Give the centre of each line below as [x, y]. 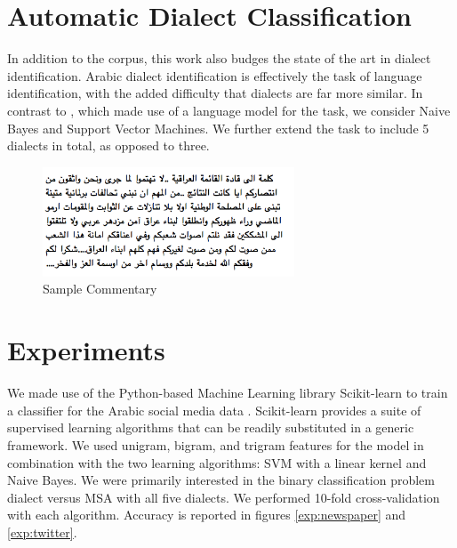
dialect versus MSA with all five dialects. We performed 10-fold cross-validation [224, 497]
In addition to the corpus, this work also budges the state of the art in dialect [219, 58]
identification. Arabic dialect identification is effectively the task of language [215, 75]
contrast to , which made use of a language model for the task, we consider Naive [229, 110]
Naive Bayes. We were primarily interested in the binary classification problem [221, 480]
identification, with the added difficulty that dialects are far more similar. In [215, 93]
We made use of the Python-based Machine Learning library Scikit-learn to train [228, 393]
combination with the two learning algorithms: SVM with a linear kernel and [217, 462]
